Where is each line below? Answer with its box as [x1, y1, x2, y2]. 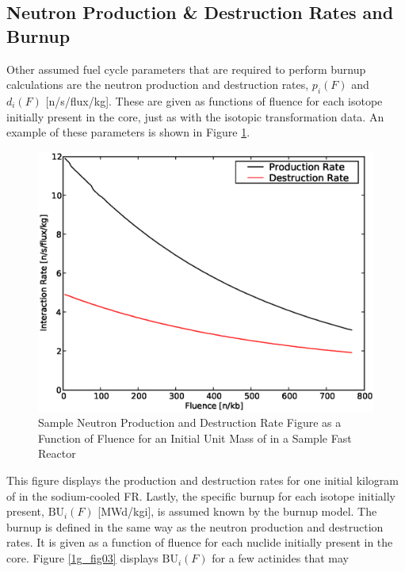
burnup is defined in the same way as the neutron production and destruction [6, 518, 384, 535]
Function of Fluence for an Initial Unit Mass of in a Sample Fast [38, 429, 352, 446]
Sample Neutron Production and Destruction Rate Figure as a [38, 414, 342, 431]
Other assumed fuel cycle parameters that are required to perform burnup [6, 60, 366, 77]
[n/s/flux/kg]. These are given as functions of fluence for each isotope [45, 92, 383, 109]
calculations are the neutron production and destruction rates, [6, 76, 309, 93]
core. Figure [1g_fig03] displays [6, 550, 159, 566]
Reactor [38, 445, 76, 462]
